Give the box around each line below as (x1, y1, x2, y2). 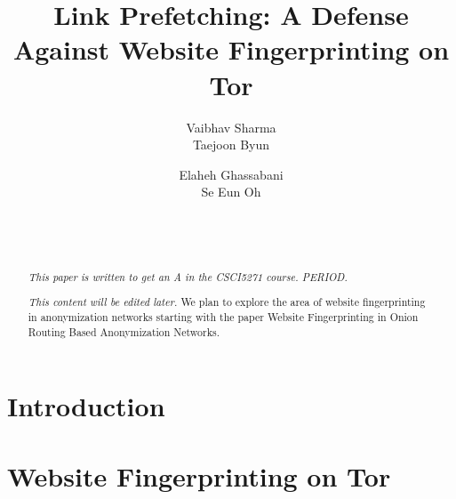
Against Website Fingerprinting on (12, 31, 450, 68)
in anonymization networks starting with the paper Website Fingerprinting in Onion (28, 310, 419, 325)
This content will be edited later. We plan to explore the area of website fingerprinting (28, 294, 426, 310)
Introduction (7, 388, 165, 424)
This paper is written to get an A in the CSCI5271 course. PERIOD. (28, 269, 348, 284)
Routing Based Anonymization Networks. (28, 324, 220, 339)
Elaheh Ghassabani (179, 165, 284, 183)
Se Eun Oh (201, 182, 261, 201)
